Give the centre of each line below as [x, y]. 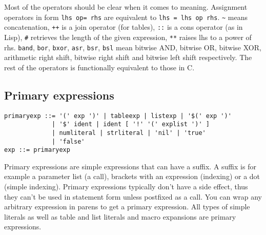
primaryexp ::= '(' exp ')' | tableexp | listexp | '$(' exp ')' [118, 116]
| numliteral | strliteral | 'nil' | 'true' [129, 133]
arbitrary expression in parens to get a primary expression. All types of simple [127, 207]
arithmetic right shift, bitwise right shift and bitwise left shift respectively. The [128, 57]
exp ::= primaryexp [37, 150]
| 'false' [68, 141]
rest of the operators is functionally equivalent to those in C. [99, 67]
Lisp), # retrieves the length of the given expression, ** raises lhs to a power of [128, 37]
